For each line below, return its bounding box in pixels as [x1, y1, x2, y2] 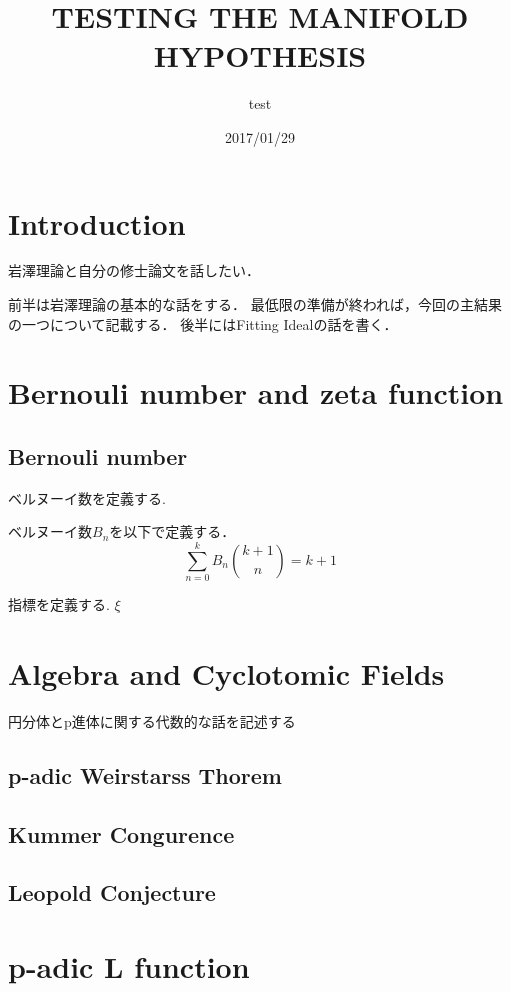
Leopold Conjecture [8, 877, 216, 908]
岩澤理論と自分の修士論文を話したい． [8, 260, 260, 281]
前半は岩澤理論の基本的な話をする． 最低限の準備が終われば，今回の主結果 [8, 294, 502, 315]
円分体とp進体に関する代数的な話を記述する [8, 710, 296, 731]
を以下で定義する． [109, 521, 236, 542]
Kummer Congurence [8, 818, 235, 849]
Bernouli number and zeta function [8, 372, 504, 413]
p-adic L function [8, 945, 250, 986]
